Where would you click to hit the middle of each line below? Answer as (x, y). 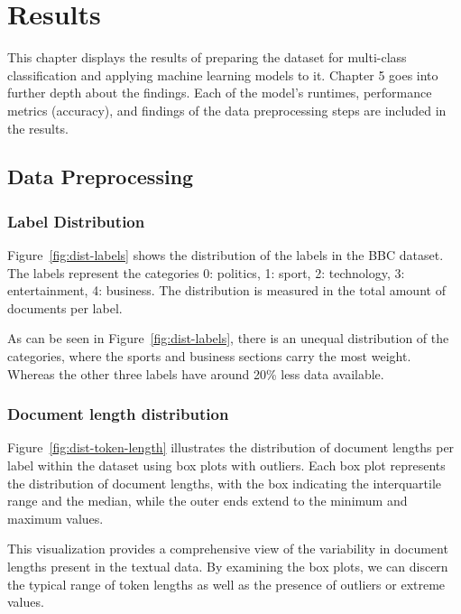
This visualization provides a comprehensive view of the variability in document (228, 549)
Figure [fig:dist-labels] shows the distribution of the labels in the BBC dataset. (226, 255)
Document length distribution (118, 414)
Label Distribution (76, 221)
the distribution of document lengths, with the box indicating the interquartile (225, 483)
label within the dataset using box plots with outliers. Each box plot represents (226, 465)
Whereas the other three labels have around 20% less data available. (196, 373)
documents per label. (65, 307)
